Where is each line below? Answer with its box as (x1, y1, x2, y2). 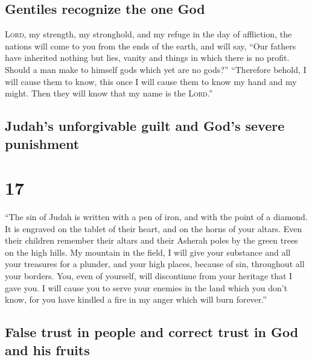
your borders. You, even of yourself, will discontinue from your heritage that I (5, 270, 293, 282)
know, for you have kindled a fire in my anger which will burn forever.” (5, 293, 267, 306)
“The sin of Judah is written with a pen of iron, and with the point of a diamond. (5, 210, 308, 223)
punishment (5, 134, 80, 153)
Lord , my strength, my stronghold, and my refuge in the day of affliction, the (5, 28, 292, 40)
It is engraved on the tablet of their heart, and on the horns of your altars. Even (5, 222, 302, 235)
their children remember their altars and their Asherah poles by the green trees (5, 234, 298, 247)
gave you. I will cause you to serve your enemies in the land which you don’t (5, 281, 288, 294)
